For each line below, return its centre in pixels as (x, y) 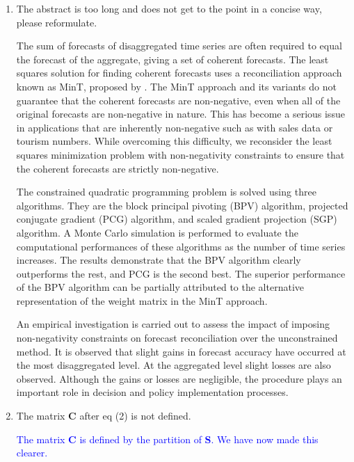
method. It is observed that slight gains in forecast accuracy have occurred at (181, 351)
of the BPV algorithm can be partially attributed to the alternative (160, 287)
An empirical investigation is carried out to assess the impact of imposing (173, 324)
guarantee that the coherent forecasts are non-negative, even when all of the (178, 100)
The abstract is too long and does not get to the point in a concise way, (169, 8)
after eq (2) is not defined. (135, 416)
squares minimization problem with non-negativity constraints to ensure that (180, 154)
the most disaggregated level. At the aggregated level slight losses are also (174, 365)
